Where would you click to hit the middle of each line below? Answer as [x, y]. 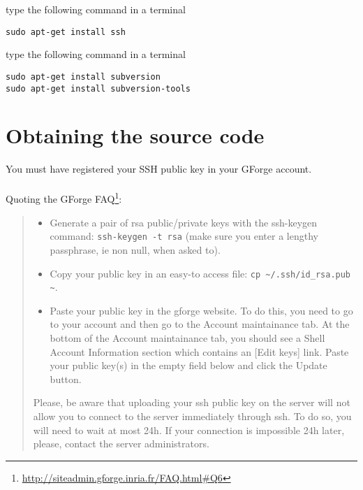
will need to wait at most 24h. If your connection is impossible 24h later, [189, 430]
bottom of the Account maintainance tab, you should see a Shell [187, 338]
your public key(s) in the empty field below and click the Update [188, 365]
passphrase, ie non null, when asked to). [135, 249]
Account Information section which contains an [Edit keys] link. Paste [199, 351]
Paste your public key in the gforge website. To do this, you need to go [201, 310]
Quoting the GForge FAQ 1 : [64, 198]
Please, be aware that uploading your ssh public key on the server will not [192, 402]
